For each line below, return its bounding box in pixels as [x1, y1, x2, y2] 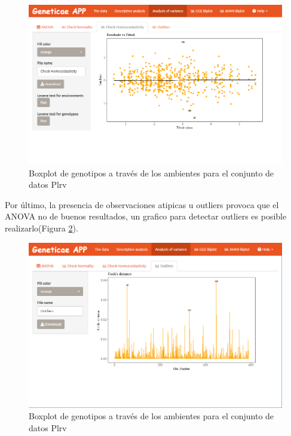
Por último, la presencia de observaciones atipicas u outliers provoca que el [5, 198, 279, 211]
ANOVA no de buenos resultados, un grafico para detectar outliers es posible [5, 210, 287, 222]
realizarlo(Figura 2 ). [5, 221, 78, 234]
